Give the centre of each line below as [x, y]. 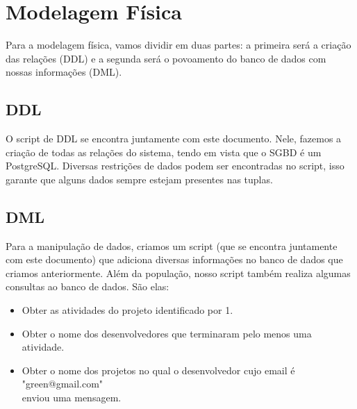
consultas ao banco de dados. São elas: [88, 286]
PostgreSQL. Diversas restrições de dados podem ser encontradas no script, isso [175, 166]
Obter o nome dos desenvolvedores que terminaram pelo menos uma [167, 333]
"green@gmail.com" [63, 384]
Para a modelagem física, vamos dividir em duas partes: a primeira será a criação [178, 45]
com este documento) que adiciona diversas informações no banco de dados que [174, 259]
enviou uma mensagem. [72, 398]
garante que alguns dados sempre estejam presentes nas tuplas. [139, 179]
